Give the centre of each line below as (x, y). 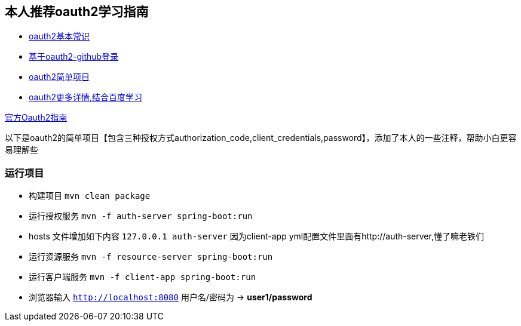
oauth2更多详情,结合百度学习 (86, 97)
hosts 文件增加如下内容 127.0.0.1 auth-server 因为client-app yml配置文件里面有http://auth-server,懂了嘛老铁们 (256, 236)
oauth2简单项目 (59, 77)
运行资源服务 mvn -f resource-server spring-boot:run (151, 257)
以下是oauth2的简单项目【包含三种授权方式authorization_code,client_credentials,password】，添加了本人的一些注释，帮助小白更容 (261, 138)
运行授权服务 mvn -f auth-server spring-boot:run (141, 216)
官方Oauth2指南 (36, 118)
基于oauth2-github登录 (74, 57)
